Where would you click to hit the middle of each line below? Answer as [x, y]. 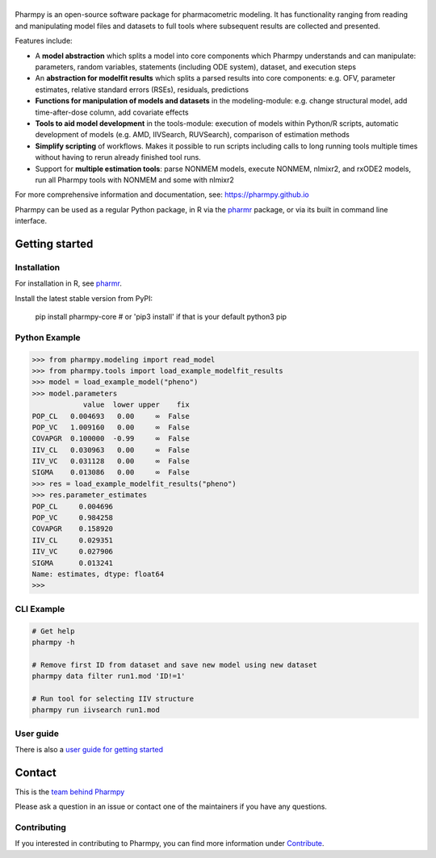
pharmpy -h [53, 642]
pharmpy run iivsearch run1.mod [96, 710]
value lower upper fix [136, 405]
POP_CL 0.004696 [72, 506]
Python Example [48, 337]
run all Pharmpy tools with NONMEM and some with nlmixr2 [134, 180]
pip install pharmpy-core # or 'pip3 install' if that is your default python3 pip [161, 316]
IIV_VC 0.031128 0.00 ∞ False [111, 461]
